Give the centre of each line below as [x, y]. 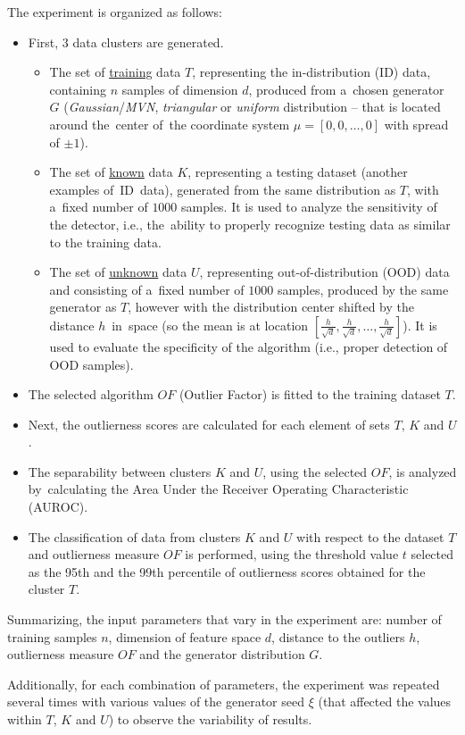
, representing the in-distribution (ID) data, [311, 72]
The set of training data [115, 72]
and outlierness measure [94, 554]
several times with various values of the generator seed [156, 702]
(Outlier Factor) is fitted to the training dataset [310, 394]
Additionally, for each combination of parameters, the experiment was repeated [224, 684]
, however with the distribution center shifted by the [271, 307]
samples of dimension [180, 89]
